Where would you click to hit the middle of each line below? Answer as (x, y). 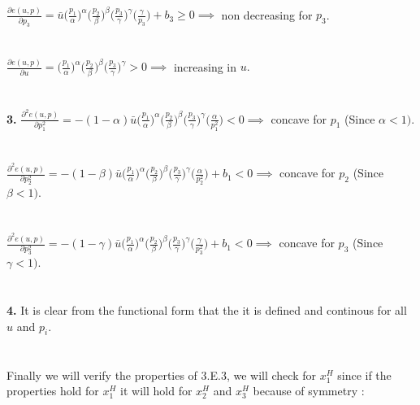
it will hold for (156, 391)
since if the (364, 375)
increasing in (205, 66)
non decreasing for (267, 14)
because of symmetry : (309, 391)
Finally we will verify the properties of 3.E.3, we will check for (161, 375)
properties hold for (53, 391)
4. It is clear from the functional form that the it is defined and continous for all (207, 310)
